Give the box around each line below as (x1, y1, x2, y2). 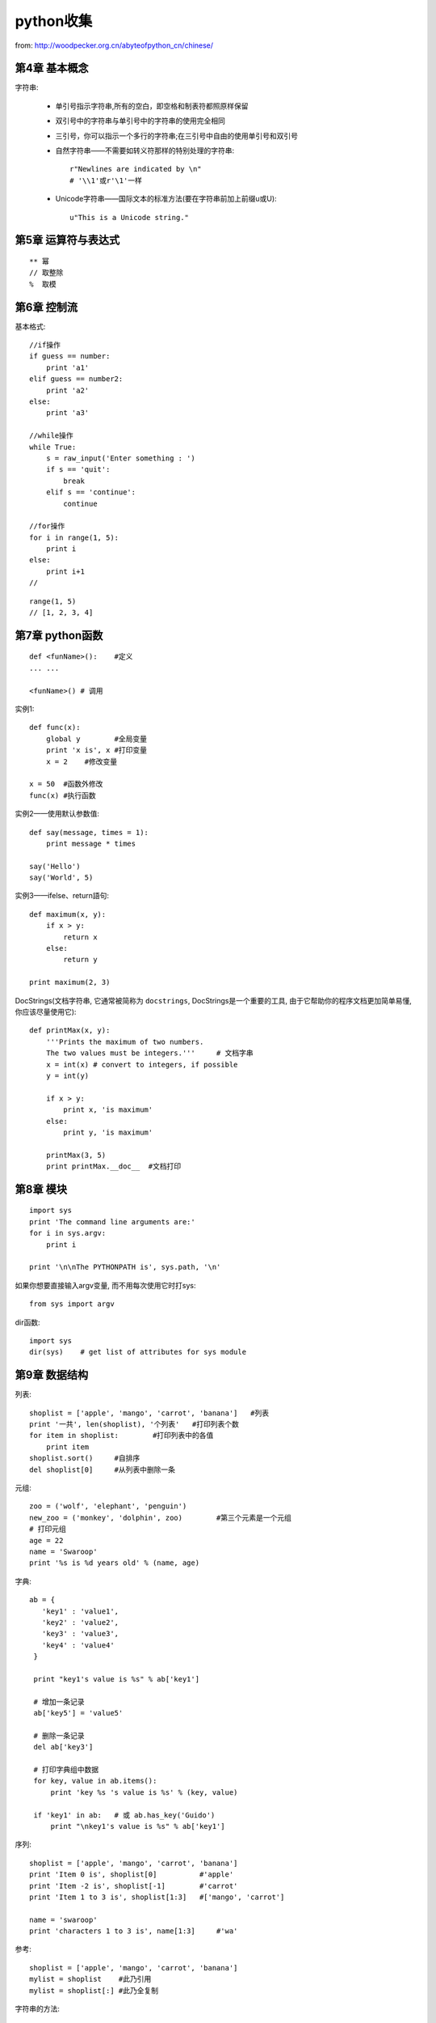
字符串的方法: (15, 2004, 61, 2014)
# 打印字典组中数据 (33, 1765, 99, 1775)
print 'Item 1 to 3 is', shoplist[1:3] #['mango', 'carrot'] (29, 1892, 285, 1902)
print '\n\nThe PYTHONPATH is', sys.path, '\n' (29, 1262, 221, 1272)
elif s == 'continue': (45, 488, 136, 497)
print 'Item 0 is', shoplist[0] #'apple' (29, 1870, 234, 1879)
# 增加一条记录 (33, 1697, 85, 1707)
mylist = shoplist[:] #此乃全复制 (29, 1986, 159, 1995)
